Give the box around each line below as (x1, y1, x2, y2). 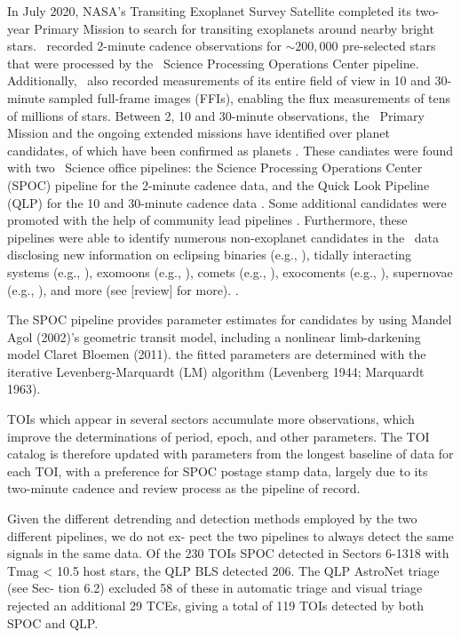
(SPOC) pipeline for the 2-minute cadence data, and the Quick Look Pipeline (7, 175, 430, 194)
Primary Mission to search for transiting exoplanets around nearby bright (34, 19, 434, 37)
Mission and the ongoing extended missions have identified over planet (7, 124, 390, 142)
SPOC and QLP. (7, 613, 99, 632)
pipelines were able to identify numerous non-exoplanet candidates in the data (7, 227, 440, 246)
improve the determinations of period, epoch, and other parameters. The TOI (7, 427, 430, 445)
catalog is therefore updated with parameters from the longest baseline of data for (7, 444, 454, 463)
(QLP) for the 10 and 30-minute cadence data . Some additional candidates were (7, 193, 447, 211)
